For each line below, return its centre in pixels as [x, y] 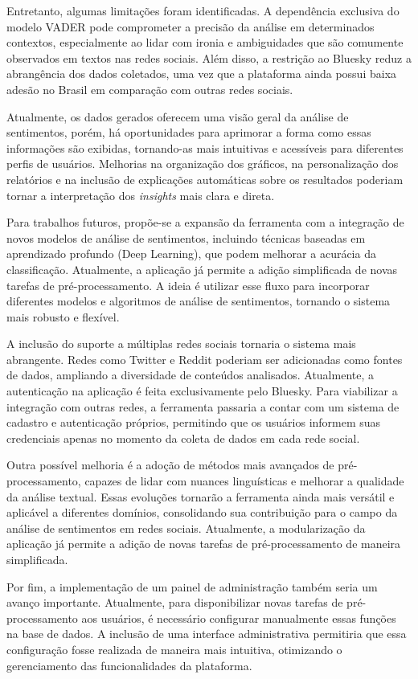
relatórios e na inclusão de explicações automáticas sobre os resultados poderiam [205, 179]
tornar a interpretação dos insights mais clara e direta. [141, 195]
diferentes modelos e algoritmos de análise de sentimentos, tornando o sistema [199, 301]
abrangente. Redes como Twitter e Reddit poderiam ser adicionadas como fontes [205, 359]
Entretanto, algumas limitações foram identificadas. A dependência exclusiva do [203, 10]
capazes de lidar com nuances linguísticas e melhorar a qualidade [244, 481]
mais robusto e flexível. [63, 316]
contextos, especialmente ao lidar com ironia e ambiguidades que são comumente [205, 42]
